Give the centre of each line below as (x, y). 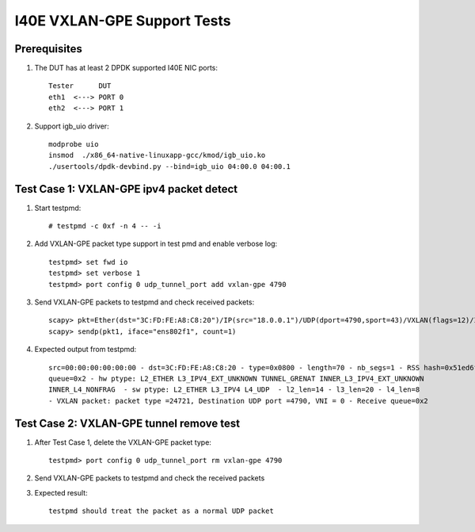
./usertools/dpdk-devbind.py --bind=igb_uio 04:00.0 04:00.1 (169, 166)
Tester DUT (80, 86)
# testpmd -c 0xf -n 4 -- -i (105, 226)
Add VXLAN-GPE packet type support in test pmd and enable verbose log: (156, 244)
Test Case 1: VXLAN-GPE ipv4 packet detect (126, 189)
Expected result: (61, 492)
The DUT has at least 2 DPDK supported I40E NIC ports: (126, 68)
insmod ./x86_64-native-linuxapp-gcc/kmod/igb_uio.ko (157, 155)
